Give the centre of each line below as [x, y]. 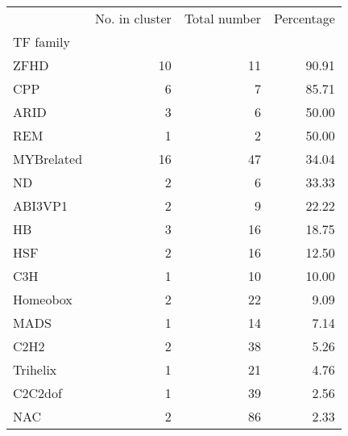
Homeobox [43, 299]
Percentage [304, 18]
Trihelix [35, 369]
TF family [41, 42]
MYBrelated [48, 159]
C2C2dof [37, 393]
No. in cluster [133, 18]
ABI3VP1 [41, 205]
